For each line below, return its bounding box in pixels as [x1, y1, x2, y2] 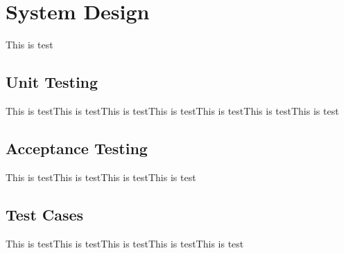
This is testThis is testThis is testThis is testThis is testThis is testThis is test [6, 103, 339, 118]
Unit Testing [6, 71, 98, 93]
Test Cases [6, 203, 84, 225]
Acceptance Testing [6, 137, 148, 158]
